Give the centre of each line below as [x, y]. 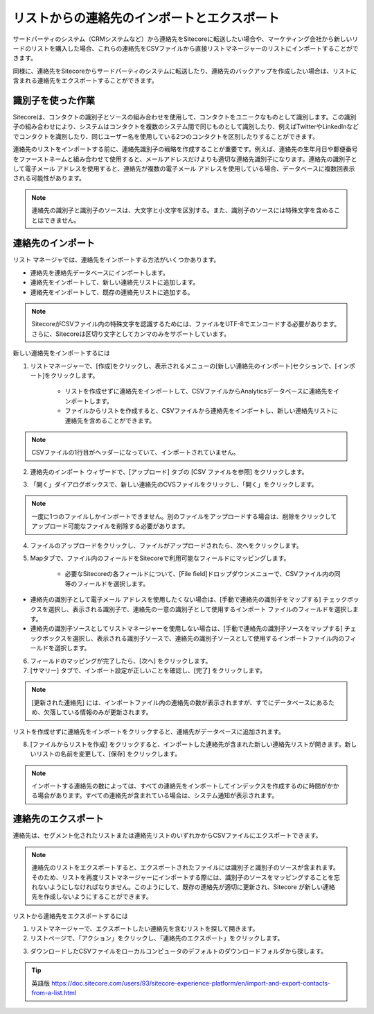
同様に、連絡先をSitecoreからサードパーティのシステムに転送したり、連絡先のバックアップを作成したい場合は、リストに [185, 71]
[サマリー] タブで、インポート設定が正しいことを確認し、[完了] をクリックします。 [148, 670]
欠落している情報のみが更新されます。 [98, 712]
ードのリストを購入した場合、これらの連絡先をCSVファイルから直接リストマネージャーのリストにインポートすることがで [186, 48]
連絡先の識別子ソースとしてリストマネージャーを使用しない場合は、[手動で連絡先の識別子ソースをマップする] [186, 629]
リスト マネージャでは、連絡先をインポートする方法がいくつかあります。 [116, 260]
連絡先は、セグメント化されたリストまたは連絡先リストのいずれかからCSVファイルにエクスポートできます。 [167, 836]
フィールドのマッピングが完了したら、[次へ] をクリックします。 [121, 661]
